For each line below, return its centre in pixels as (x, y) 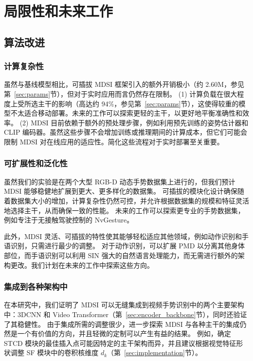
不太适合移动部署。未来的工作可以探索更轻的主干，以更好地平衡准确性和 (126, 113)
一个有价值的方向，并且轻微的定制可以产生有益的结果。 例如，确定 (124, 333)
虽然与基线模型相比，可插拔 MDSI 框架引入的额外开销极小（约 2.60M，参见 (124, 84)
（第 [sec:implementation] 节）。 (155, 352)
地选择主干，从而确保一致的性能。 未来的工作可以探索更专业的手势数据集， (124, 210)
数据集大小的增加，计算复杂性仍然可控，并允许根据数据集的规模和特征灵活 (130, 200)
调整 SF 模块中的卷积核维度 (54, 352)
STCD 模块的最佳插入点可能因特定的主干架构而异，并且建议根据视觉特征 (120, 343)
